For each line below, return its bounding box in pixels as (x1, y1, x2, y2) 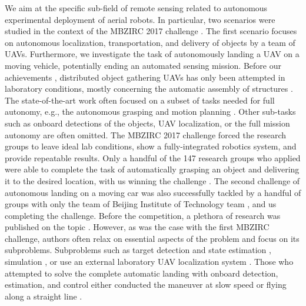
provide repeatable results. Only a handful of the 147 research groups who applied (5, 151, 301, 164)
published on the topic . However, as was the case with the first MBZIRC (5, 221, 270, 233)
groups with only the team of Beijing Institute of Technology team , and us (5, 198, 277, 210)
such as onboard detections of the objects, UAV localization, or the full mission (5, 117, 290, 129)
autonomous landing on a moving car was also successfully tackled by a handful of (5, 186, 301, 198)
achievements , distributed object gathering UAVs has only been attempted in (5, 71, 285, 83)
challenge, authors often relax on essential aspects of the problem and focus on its (5, 232, 300, 244)
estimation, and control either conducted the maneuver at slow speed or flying (5, 278, 287, 291)
